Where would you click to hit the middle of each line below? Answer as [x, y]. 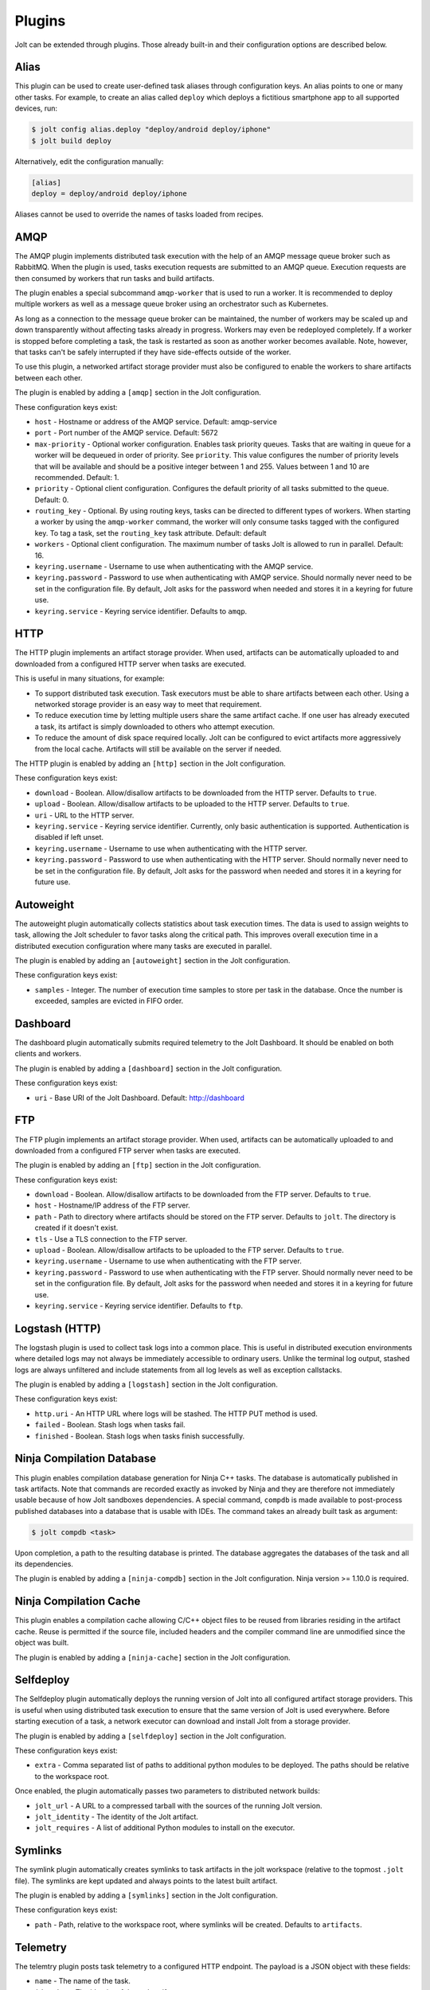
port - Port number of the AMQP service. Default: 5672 [126, 433]
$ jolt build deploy [71, 140]
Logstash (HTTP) [58, 1328]
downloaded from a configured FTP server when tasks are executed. [127, 1150]
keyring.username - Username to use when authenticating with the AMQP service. [174, 567]
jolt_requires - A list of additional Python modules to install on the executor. [165, 1828]
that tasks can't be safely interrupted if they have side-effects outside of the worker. [153, 352]
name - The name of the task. [83, 1981]
